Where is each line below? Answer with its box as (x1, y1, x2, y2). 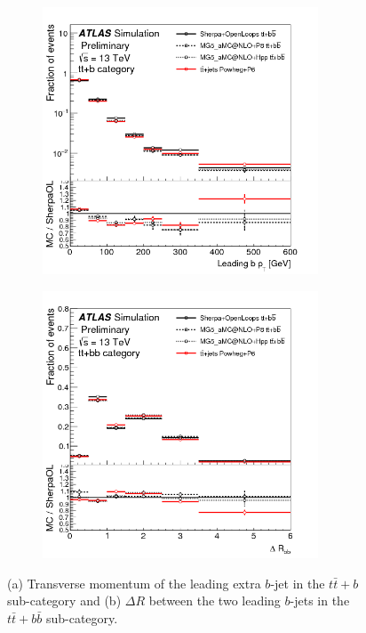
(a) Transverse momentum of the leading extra (7, 573, 261, 592)
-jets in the (290, 591, 350, 610)
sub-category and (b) (7, 591, 122, 610)
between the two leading (148, 591, 281, 610)
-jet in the (270, 573, 325, 592)
